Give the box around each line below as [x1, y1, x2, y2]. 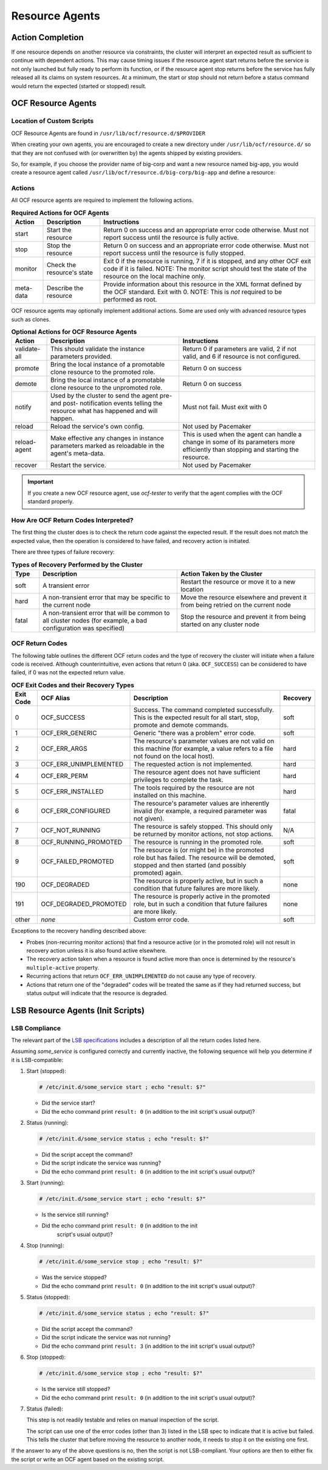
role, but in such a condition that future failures [133, 900, 267, 908]
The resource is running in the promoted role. [133, 838, 264, 846]
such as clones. [11, 316, 51, 323]
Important [27, 478, 54, 486]
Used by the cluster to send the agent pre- [50, 392, 173, 400]
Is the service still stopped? [41, 1385, 111, 1393]
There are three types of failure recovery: [11, 548, 115, 556]
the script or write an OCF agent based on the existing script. [11, 1455, 164, 1463]
